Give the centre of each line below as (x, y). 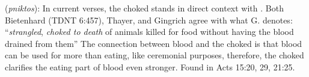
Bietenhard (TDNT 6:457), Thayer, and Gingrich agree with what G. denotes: (149, 20)
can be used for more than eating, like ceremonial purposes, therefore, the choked (154, 55)
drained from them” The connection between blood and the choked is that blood (154, 43)
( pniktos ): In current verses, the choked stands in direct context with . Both (144, 8)
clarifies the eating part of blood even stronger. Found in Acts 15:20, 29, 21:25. (150, 66)
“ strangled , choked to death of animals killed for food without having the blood (149, 32)
